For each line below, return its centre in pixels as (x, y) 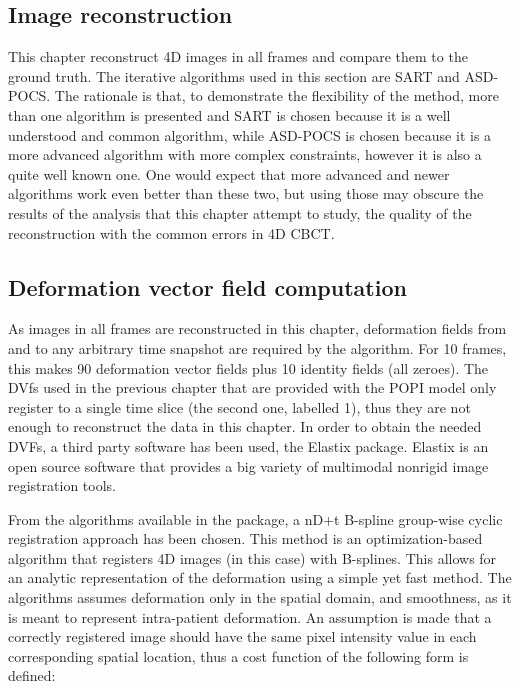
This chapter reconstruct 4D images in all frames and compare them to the (238, 56)
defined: (32, 675)
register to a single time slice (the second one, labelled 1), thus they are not (239, 406)
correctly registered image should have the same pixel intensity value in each (242, 636)
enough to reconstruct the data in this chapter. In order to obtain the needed (245, 426)
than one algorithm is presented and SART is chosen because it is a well (229, 114)
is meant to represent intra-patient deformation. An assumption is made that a (250, 616)
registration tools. (62, 485)
